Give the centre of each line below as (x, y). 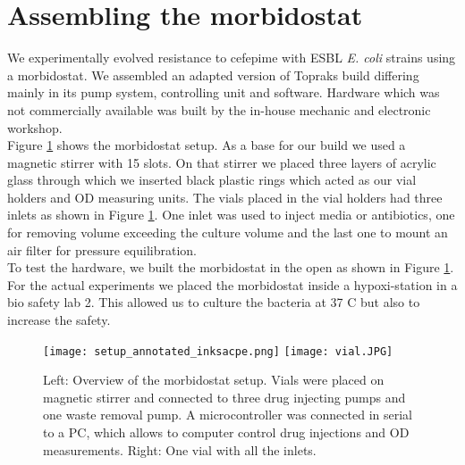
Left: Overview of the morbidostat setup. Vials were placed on (214, 380)
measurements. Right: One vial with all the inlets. (180, 449)
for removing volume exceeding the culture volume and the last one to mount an (228, 232)
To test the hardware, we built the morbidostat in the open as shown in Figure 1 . (231, 267)
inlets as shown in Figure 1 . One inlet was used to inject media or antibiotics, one (231, 215)
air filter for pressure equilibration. (102, 249)
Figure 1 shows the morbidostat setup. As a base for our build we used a (207, 145)
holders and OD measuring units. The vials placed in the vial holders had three (225, 197)
